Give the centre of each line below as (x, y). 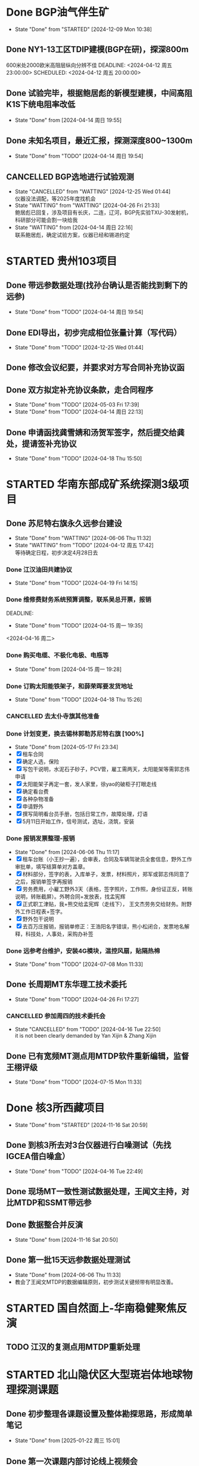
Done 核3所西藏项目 (56, 1108)
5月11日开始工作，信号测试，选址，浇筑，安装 (78, 822)
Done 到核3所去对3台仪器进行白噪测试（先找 (89, 1145)
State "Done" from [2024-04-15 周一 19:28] (68, 669)
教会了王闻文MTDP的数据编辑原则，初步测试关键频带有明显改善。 (96, 1282)
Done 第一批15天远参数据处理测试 (68, 1260)
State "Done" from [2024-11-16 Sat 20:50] (66, 1239)
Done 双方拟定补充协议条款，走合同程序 (80, 390)
